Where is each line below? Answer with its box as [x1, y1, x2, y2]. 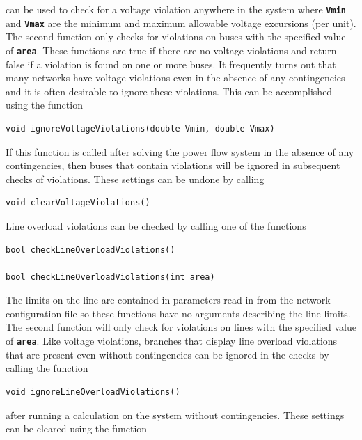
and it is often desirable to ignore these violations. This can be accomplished [6, 84, 333, 98]
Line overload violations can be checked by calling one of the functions [6, 218, 306, 233]
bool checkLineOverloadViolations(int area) [6, 272, 215, 282]
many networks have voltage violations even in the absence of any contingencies [6, 70, 345, 85]
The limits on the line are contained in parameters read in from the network [6, 292, 331, 307]
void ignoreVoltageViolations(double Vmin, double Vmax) [6, 123, 275, 134]
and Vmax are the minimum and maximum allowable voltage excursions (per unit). [6, 15, 356, 30]
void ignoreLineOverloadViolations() [6, 386, 180, 397]
